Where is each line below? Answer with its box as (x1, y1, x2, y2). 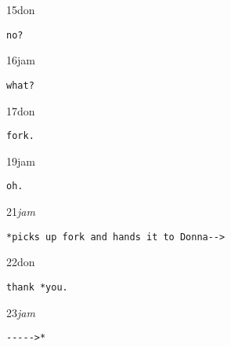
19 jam (6, 152, 35, 169)
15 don (6, 2, 35, 17)
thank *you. (6, 281, 68, 293)
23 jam (6, 304, 35, 320)
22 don (6, 254, 35, 270)
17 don (6, 102, 35, 119)
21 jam (6, 203, 35, 219)
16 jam (6, 52, 35, 68)
